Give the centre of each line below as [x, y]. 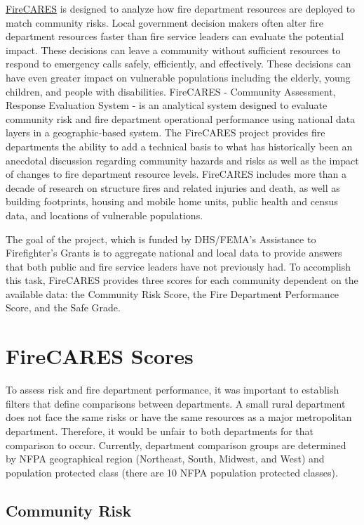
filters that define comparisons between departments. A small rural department [176, 403]
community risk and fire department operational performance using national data [181, 118]
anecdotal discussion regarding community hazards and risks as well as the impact [182, 160]
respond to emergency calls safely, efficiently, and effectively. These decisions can [178, 64]
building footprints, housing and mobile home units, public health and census [172, 201]
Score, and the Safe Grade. [63, 307]
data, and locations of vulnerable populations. [105, 215]
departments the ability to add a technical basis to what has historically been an [179, 146]
